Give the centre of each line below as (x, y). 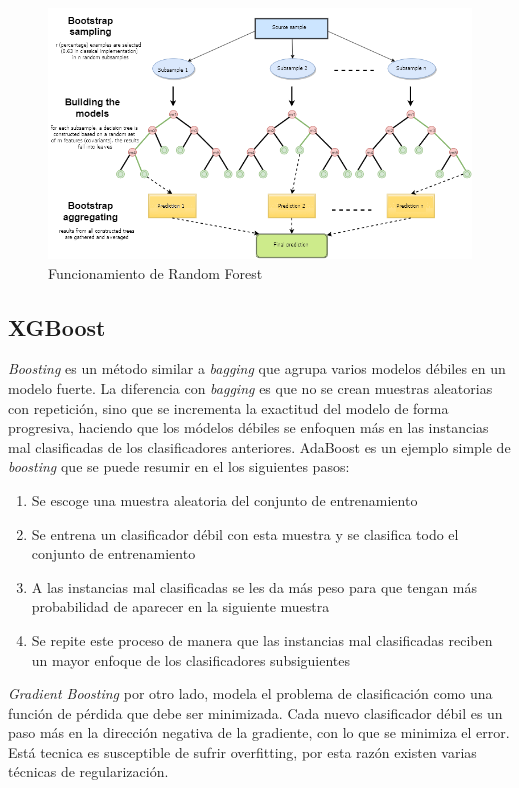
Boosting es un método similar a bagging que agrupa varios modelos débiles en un (257, 368)
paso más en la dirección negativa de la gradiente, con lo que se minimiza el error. (259, 732)
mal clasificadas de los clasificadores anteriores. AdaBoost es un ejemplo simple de (259, 446)
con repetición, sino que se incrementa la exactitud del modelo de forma (228, 407)
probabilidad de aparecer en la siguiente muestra (180, 606)
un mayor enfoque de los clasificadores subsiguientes (191, 659)
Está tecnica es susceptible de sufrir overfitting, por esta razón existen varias (242, 751)
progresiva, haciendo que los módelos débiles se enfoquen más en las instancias (248, 427)
